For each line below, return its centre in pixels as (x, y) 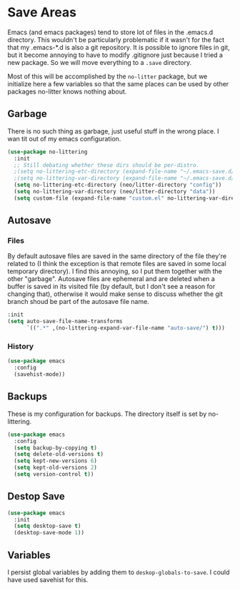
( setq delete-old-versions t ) (59, 454)
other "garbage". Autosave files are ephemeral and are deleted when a (111, 279)
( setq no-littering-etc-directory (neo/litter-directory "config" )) (118, 185)
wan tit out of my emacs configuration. (64, 138)
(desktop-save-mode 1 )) (49, 533)
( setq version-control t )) (54, 474)
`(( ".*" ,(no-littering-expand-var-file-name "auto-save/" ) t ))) (125, 328)
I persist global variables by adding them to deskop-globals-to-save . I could (119, 572)
